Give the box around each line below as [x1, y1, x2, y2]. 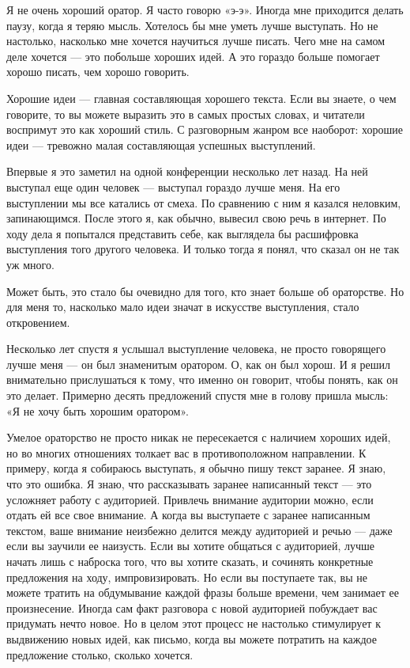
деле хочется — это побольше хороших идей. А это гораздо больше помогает [6, 47, 380, 64]
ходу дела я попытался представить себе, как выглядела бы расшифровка [6, 225, 359, 241]
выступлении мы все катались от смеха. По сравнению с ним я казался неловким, [6, 194, 401, 211]
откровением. [6, 313, 70, 330]
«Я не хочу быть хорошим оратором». [6, 402, 189, 419]
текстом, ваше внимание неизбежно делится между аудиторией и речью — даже [6, 522, 393, 538]
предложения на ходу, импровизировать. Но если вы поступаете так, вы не [6, 568, 367, 585]
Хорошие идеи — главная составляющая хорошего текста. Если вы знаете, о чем [6, 89, 397, 106]
